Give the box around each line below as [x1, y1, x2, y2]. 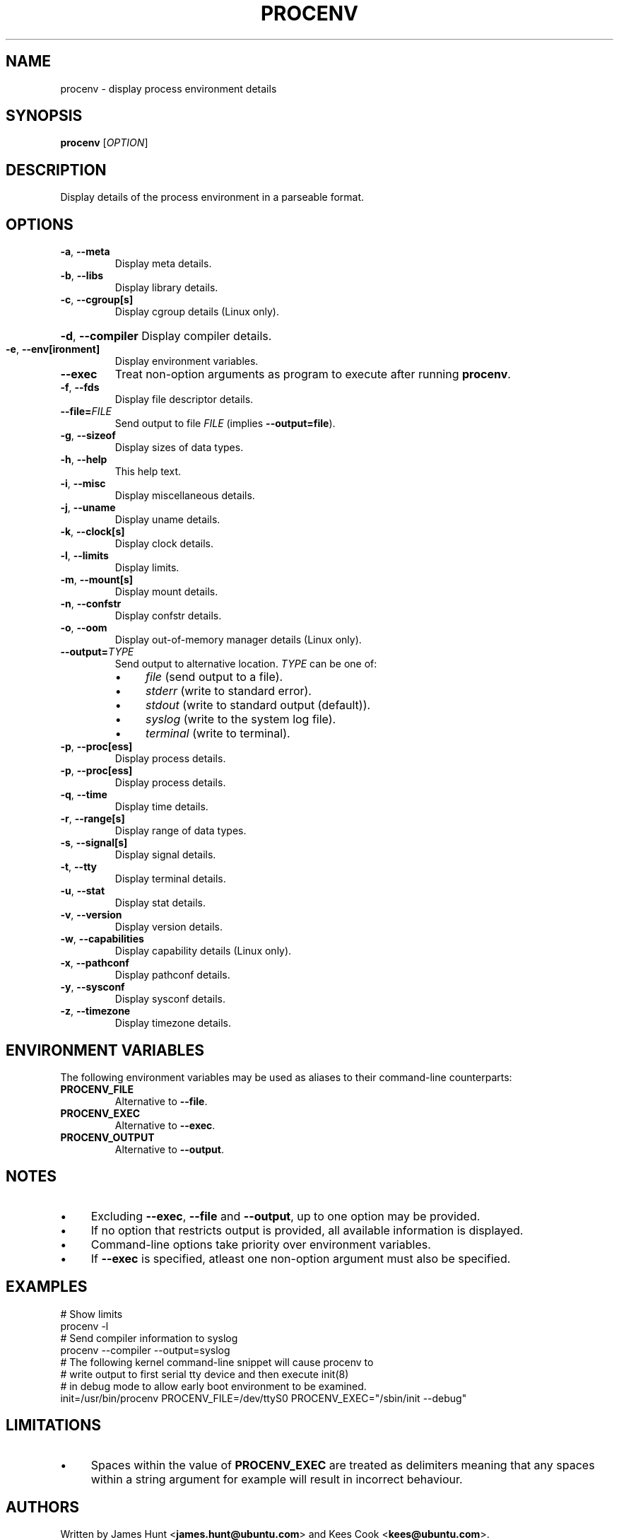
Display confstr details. [114, 609, 222, 622]
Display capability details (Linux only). [114, 945, 292, 957]
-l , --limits [60, 549, 109, 562]
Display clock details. [114, 537, 213, 550]
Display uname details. [114, 513, 220, 526]
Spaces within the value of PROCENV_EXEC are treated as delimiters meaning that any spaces [90, 1457, 595, 1472]
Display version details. [114, 921, 223, 933]
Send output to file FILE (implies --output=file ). [114, 417, 336, 430]
